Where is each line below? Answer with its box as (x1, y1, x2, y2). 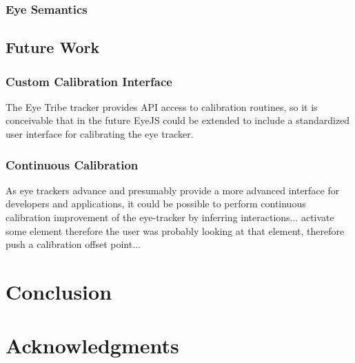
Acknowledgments (6, 331, 179, 360)
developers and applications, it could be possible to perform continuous (6, 196, 306, 211)
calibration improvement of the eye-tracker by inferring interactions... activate (6, 210, 334, 225)
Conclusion (6, 278, 112, 305)
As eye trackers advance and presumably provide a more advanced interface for (6, 183, 340, 197)
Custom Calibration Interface (6, 72, 172, 90)
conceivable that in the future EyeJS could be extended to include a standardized (6, 113, 350, 127)
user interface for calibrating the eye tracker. (6, 127, 194, 141)
